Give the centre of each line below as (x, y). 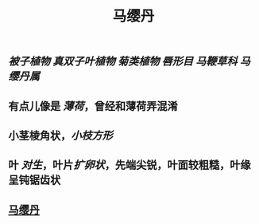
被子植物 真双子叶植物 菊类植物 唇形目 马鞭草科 (123, 62)
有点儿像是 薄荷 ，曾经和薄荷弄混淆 (93, 106)
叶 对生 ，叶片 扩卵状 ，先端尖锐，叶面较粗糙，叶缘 (129, 165)
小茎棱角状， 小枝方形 (60, 135)
